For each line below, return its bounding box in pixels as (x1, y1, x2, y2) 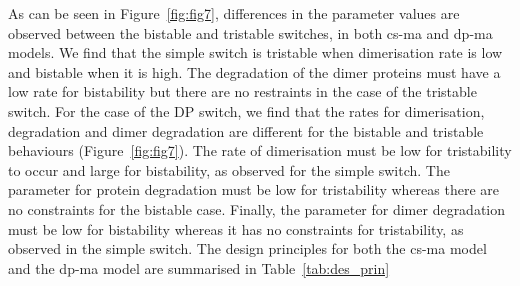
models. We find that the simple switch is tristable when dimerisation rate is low (8, 42, 503, 63)
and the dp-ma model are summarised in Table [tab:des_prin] (8, 257, 390, 278)
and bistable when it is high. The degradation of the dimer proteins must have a (8, 61, 501, 82)
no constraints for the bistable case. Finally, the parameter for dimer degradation (8, 198, 506, 219)
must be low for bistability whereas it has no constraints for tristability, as (8, 218, 464, 239)
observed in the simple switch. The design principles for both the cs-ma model (8, 238, 487, 259)
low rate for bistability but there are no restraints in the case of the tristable (8, 81, 477, 102)
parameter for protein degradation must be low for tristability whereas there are (8, 179, 500, 200)
